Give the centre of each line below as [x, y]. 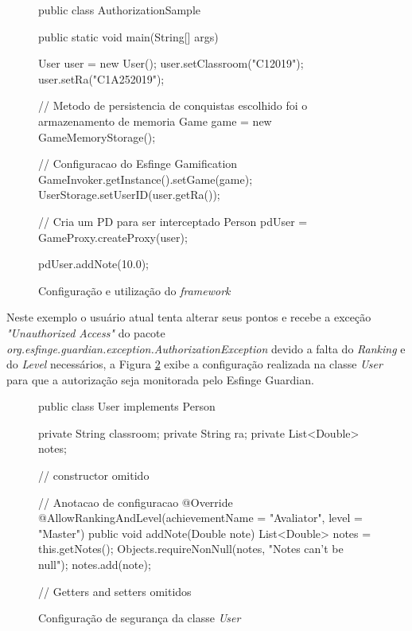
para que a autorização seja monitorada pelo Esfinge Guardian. [160, 379]
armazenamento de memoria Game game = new [155, 121]
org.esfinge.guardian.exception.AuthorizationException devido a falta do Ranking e [206, 348]
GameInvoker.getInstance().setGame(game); [146, 179]
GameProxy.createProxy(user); [113, 237]
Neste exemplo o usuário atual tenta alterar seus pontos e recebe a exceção [189, 317]
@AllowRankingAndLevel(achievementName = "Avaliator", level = [200, 518]
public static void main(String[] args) [128, 36]
